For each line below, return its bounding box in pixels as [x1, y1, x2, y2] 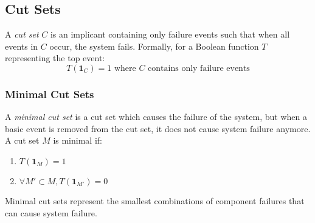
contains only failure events [148, 64, 250, 73]
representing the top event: [5, 52, 105, 64]
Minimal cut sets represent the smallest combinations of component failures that [5, 194, 305, 207]
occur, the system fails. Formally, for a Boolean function [49, 39, 259, 52]
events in [5, 39, 38, 52]
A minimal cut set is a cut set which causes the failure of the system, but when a [5, 110, 307, 123]
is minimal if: [53, 134, 102, 147]
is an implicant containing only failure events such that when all [50, 28, 290, 41]
